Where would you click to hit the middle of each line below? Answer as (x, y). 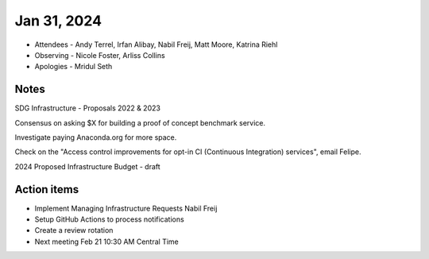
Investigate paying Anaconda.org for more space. (96, 137)
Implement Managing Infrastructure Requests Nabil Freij (126, 208)
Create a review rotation (74, 230)
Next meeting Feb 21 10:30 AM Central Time (106, 242)
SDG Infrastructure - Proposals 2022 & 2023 (87, 108)
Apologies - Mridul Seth (73, 67)
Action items (47, 189)
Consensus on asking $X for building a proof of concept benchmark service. (140, 122)
